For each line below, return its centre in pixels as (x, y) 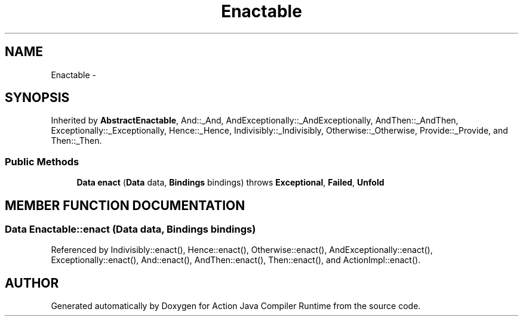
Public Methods (42, 161)
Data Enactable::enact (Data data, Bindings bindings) (130, 229)
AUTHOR (32, 283)
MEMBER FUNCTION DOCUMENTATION (125, 205)
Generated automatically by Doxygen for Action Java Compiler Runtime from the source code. (236, 306)
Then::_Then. (76, 141)
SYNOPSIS (37, 98)
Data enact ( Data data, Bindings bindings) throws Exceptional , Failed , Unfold (230, 183)
